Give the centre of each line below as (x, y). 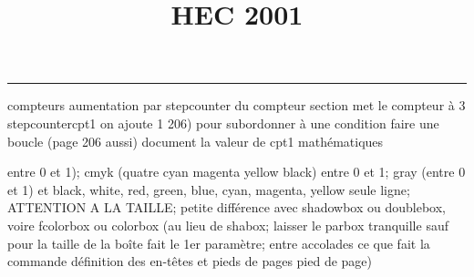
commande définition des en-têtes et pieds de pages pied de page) (190, 261)
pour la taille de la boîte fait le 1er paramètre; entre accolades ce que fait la (219, 243)
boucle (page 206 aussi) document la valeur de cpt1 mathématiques (196, 141)
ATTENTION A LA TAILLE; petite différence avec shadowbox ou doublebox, (227, 207)
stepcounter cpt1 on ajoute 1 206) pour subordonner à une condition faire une (223, 123)
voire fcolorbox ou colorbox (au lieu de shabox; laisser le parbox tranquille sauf (228, 225)
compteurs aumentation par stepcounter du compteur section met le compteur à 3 (237, 105)
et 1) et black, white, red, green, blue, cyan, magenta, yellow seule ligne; (209, 189)
